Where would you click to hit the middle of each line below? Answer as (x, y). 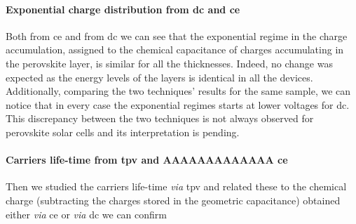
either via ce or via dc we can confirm (86, 214)
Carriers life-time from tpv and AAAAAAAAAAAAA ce (147, 160)
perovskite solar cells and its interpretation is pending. (123, 132)
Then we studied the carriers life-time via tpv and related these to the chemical (176, 186)
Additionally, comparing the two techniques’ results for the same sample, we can (178, 91)
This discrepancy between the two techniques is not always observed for (160, 118)
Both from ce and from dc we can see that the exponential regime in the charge (177, 35)
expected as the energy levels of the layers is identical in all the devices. (159, 77)
